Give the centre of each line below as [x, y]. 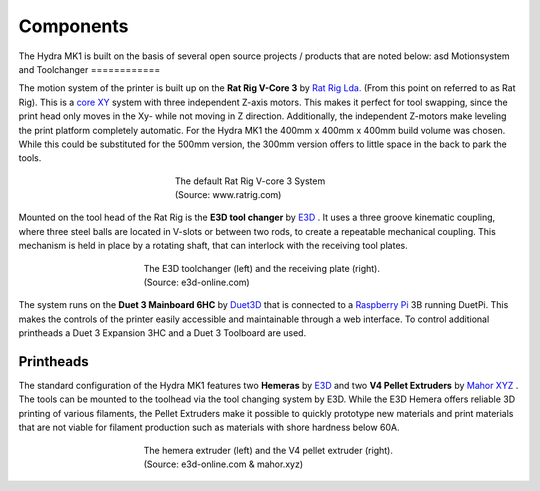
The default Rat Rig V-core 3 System [250, 181]
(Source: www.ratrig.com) [228, 195]
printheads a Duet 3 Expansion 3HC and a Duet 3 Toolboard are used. [162, 333]
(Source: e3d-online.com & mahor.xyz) [223, 464]
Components [73, 26]
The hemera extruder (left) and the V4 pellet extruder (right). [268, 450]
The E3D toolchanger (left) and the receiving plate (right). [261, 268]
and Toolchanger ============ [89, 69]
